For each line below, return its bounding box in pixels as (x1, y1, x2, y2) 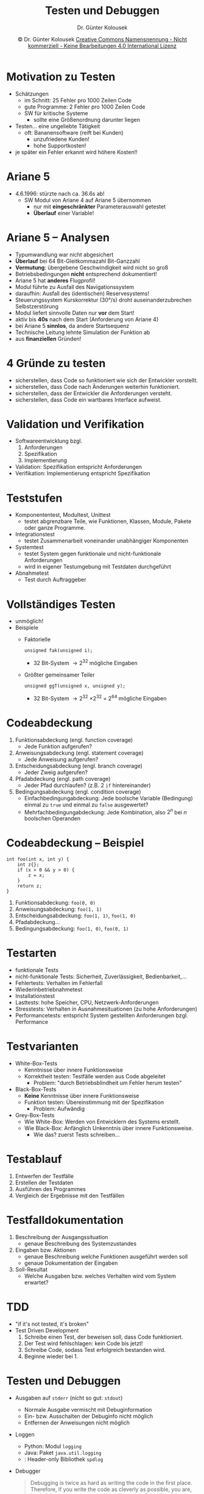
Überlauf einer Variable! (33, 209, 94, 216)
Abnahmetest (15, 569, 49, 577)
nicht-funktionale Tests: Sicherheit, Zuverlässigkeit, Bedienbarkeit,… (15, 973, 187, 980)
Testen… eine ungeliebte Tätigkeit (15, 123, 100, 130)
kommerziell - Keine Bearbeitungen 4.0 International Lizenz (27, 42, 177, 49)
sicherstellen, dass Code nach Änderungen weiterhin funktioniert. (15, 383, 181, 390)
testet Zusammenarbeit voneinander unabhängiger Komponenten (24, 537, 189, 544)
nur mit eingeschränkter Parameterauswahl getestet (33, 202, 166, 210)
